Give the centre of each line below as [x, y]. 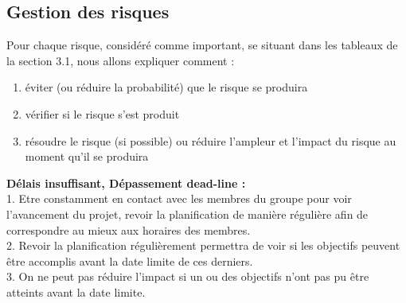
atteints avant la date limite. [76, 291]
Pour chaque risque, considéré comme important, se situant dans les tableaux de [202, 45]
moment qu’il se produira [87, 156]
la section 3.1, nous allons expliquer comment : [121, 60]
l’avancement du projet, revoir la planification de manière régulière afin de [187, 214]
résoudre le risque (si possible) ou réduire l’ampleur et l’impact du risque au [211, 140]
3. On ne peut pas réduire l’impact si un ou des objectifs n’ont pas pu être [188, 276]
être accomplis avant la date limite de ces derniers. [130, 260]
